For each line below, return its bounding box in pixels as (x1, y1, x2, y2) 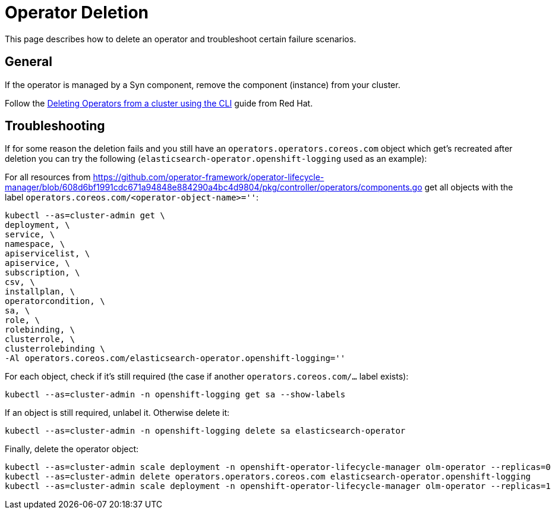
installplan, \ (5, 287, 75, 297)
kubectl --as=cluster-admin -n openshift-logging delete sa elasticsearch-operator (5, 426, 406, 436)
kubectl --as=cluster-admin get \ (5, 211, 165, 221)
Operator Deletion (5, 2, 149, 23)
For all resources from (5, 172, 91, 183)
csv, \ (5, 277, 35, 287)
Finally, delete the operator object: (5, 444, 139, 455)
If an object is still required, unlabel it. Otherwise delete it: (5, 408, 230, 418)
